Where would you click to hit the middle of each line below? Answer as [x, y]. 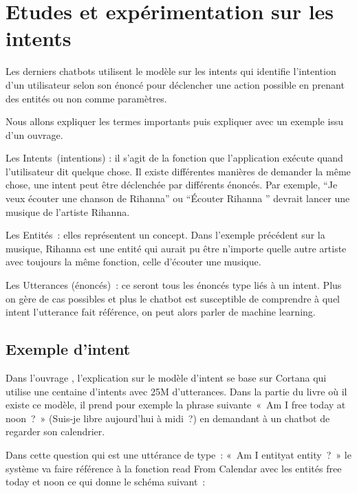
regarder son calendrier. [55, 431]
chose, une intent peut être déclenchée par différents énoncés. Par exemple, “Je [172, 185]
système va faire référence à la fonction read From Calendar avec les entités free [174, 468]
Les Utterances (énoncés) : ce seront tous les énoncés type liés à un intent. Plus [174, 285]
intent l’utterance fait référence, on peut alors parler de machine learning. [161, 312]
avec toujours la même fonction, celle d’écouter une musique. [133, 262]
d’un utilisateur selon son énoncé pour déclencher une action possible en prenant [175, 84]
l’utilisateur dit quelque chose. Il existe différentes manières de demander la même [178, 171]
